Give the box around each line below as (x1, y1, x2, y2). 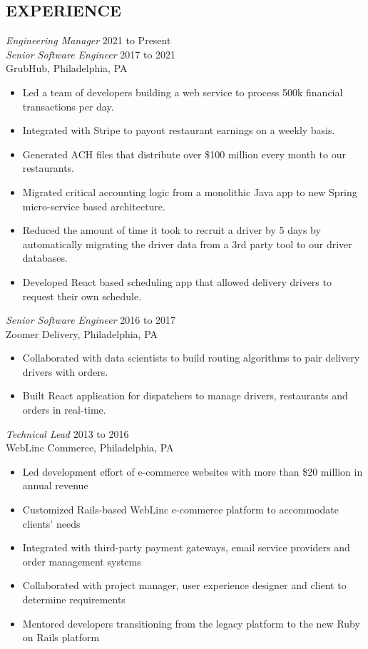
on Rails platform (22, 630, 100, 645)
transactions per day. (22, 98, 114, 113)
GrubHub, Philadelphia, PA (6, 61, 128, 76)
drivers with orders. (22, 364, 108, 379)
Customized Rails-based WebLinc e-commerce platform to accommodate (22, 502, 339, 517)
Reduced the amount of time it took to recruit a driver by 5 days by (22, 223, 321, 237)
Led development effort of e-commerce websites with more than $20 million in (22, 464, 363, 479)
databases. (22, 250, 68, 265)
